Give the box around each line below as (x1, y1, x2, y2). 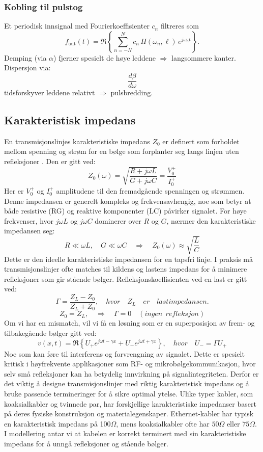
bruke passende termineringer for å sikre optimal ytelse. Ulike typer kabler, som (4, 388, 253, 398)
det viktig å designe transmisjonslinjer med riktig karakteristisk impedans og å (4, 378, 249, 389)
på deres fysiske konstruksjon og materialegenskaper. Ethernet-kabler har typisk (4, 408, 254, 419)
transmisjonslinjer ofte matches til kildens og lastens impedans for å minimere (4, 263, 247, 274)
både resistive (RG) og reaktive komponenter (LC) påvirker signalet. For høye (4, 205, 247, 216)
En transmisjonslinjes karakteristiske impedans (4, 136, 150, 146)
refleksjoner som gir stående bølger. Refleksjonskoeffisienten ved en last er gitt (4, 273, 247, 284)
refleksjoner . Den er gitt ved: (4, 156, 96, 167)
